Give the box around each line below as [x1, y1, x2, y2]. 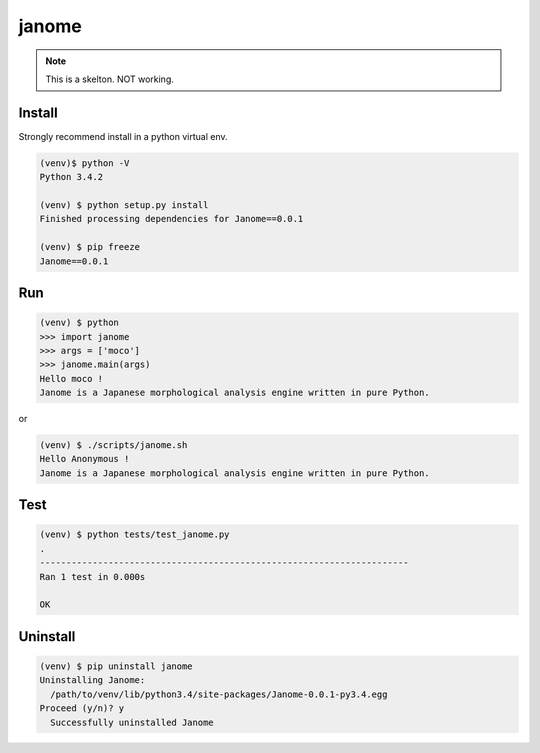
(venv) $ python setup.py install [39, 200, 209, 210]
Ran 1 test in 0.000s [39, 571, 146, 582]
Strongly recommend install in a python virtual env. [18, 130, 229, 142]
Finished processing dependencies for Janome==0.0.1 [39, 213, 304, 225]
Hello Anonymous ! [39, 453, 130, 465]
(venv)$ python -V [39, 157, 130, 169]
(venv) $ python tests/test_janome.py [39, 529, 230, 540]
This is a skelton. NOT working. [45, 73, 175, 85]
